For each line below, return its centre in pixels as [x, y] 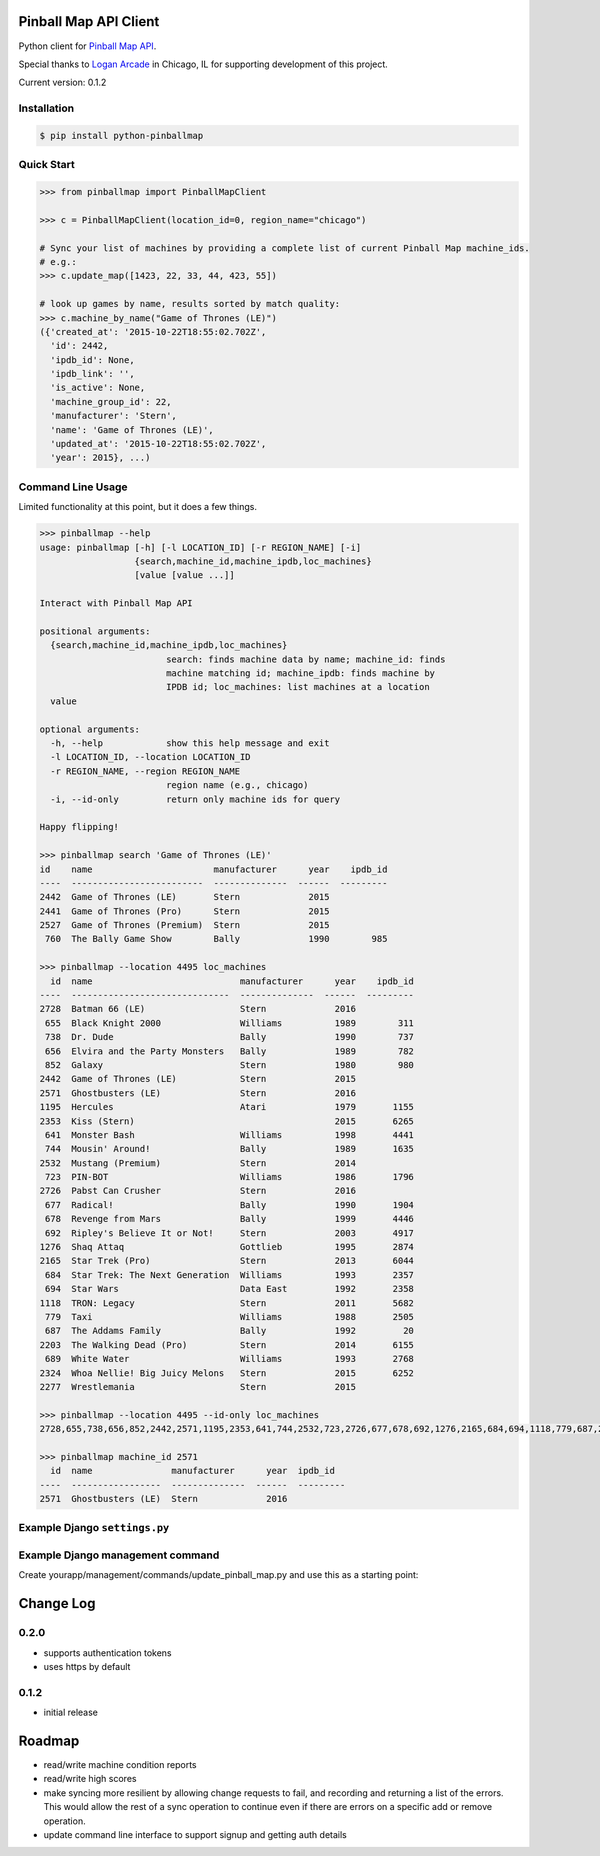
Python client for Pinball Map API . [87, 46]
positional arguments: [95, 631]
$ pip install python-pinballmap [121, 135]
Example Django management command [119, 1555]
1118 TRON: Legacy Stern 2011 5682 [227, 1303]
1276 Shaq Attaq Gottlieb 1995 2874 [227, 1247]
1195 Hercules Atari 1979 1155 [227, 1107]
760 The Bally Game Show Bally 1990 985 [216, 939]
